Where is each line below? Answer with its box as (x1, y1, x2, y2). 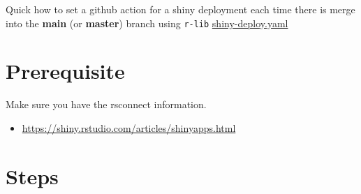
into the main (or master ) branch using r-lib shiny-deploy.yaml (6, 15, 288, 30)
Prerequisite (6, 57, 125, 85)
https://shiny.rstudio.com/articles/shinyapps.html (22, 120, 236, 135)
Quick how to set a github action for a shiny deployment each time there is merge (6, 2, 355, 16)
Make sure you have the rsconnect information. (6, 97, 207, 112)
